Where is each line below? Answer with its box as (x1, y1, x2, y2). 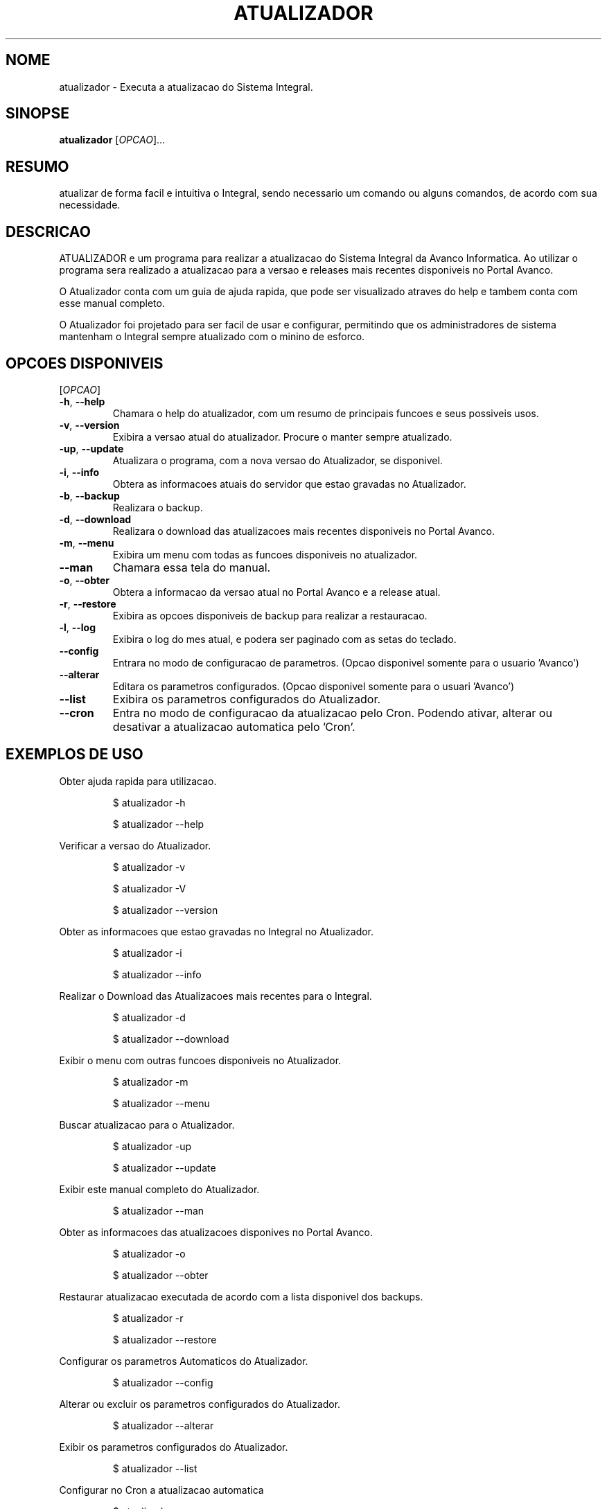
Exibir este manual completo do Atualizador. (59, 1183, 260, 1195)
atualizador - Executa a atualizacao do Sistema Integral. (59, 80, 313, 93)
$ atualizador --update (112, 1161, 216, 1174)
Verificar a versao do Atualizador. (59, 839, 211, 851)
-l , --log (59, 621, 96, 633)
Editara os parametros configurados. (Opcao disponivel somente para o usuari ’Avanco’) (112, 680, 515, 692)
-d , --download (59, 513, 132, 525)
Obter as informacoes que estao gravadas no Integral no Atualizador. (59, 925, 374, 937)
